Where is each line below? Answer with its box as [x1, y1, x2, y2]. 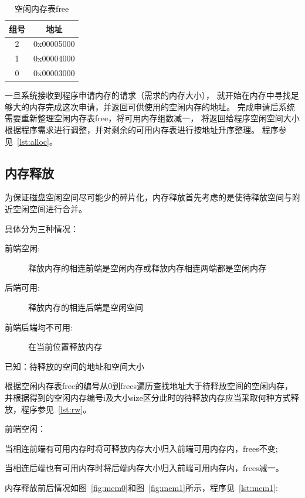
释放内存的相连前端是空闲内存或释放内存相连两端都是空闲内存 [28, 261, 266, 274]
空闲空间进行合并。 [12, 202, 87, 214]
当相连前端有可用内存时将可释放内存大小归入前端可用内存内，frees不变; [5, 442, 278, 454]
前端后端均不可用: [5, 320, 73, 333]
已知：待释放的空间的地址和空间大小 [5, 360, 144, 372]
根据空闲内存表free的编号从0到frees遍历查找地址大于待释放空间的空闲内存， [5, 380, 293, 392]
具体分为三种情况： [5, 222, 79, 234]
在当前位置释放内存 [28, 340, 102, 353]
